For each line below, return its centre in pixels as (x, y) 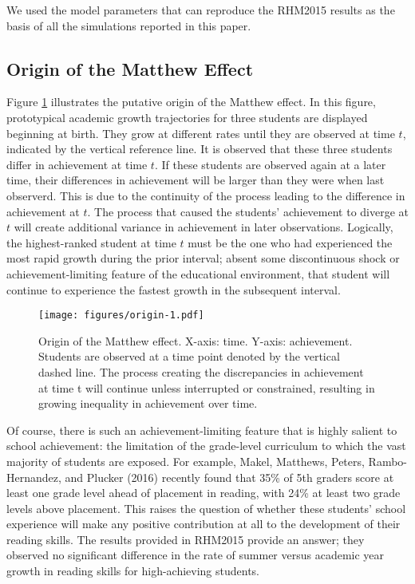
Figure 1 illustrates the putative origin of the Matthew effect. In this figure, (191, 102)
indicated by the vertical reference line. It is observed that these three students (200, 149)
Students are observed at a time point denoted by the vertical (189, 356)
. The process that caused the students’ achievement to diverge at (248, 211)
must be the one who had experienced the (290, 242)
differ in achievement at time (77, 164)
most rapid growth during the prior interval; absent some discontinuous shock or (203, 258)
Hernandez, (34, 477)
